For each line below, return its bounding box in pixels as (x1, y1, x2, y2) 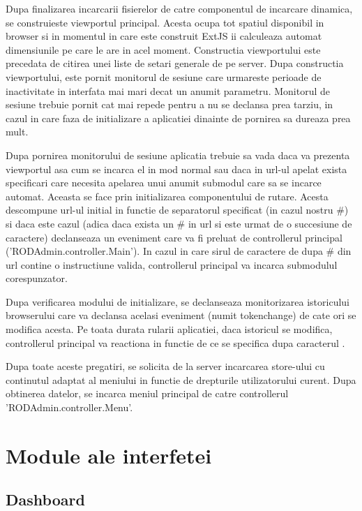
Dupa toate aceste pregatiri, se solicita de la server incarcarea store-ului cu (6, 359, 325, 373)
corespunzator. (6, 271, 68, 286)
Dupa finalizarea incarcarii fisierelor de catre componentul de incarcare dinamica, (6, 1, 353, 15)
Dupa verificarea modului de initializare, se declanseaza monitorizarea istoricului (6, 294, 350, 309)
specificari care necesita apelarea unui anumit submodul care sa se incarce (6, 175, 322, 190)
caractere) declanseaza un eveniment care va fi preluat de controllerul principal (6, 230, 342, 244)
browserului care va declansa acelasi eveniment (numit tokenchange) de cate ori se (6, 308, 356, 323)
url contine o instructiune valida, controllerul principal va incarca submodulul (6, 257, 338, 272)
